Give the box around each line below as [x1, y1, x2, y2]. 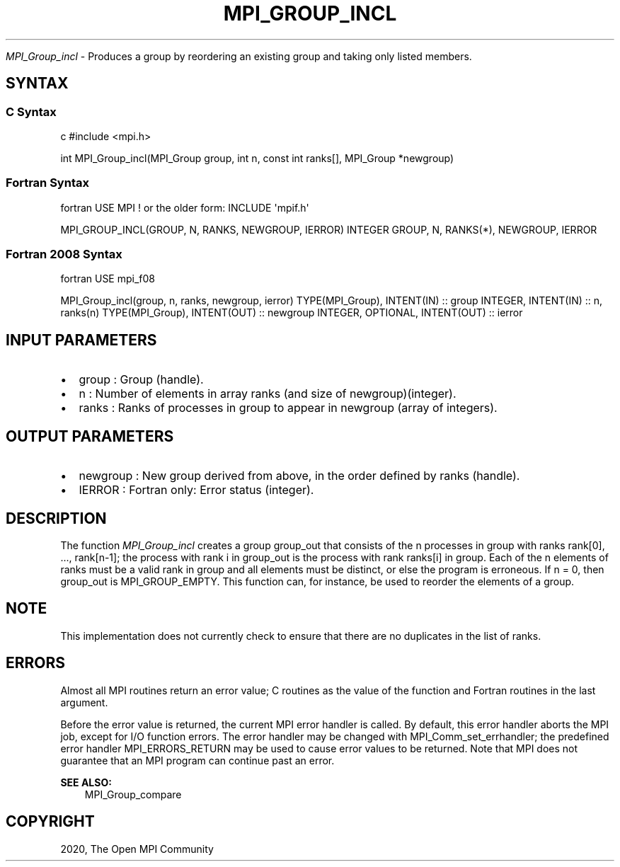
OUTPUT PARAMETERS [6, 427, 174, 445]
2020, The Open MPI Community [60, 842, 214, 855]
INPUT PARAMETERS [6, 331, 157, 349]
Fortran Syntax [6, 176, 89, 190]
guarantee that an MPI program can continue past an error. [60, 754, 335, 766]
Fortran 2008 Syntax [6, 247, 122, 262]
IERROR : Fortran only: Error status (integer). [79, 483, 314, 498]
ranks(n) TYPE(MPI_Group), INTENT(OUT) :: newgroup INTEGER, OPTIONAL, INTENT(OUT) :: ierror [60, 306, 523, 319]
